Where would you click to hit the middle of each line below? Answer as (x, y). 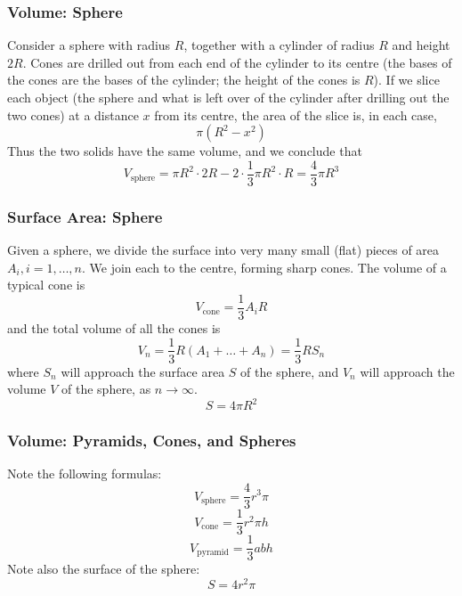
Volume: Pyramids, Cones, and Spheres (152, 441)
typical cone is (46, 285)
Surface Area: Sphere (85, 216)
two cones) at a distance (73, 114)
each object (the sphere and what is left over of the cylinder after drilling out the (228, 97)
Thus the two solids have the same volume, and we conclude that (185, 151)
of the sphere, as (106, 389)
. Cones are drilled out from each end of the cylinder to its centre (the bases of (237, 62)
